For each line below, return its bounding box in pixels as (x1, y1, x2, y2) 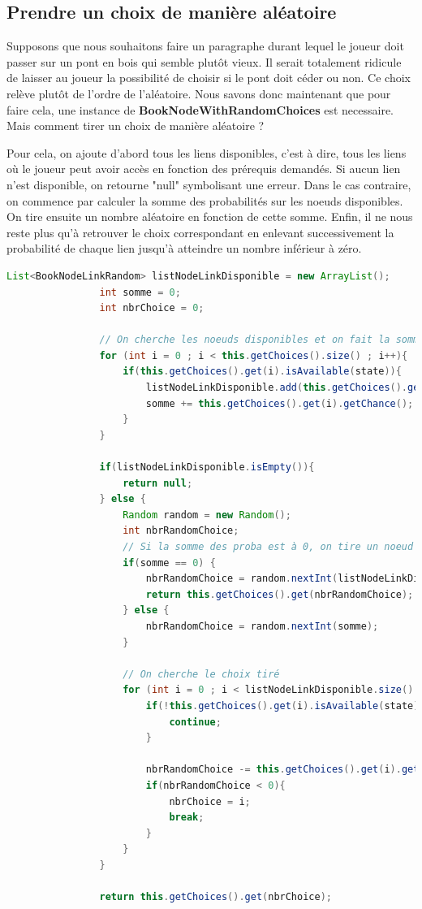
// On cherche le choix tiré (123, 668, 280, 680)
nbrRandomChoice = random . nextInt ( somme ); (145, 620, 379, 632)
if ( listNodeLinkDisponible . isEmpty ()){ (99, 461, 315, 474)
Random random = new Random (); (123, 509, 291, 521)
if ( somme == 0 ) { (123, 556, 216, 569)
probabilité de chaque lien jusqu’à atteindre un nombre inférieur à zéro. (6, 240, 362, 257)
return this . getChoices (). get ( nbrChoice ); (99, 891, 332, 903)
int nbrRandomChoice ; (123, 525, 239, 537)
